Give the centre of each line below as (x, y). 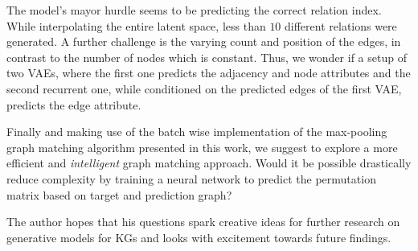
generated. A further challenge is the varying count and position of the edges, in (204, 41)
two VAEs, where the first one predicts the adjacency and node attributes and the (209, 73)
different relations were (341, 25)
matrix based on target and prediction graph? (119, 194)
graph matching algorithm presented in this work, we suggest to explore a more (202, 147)
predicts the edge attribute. (74, 104)
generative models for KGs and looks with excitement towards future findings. (199, 237)
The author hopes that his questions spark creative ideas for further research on (203, 222)
